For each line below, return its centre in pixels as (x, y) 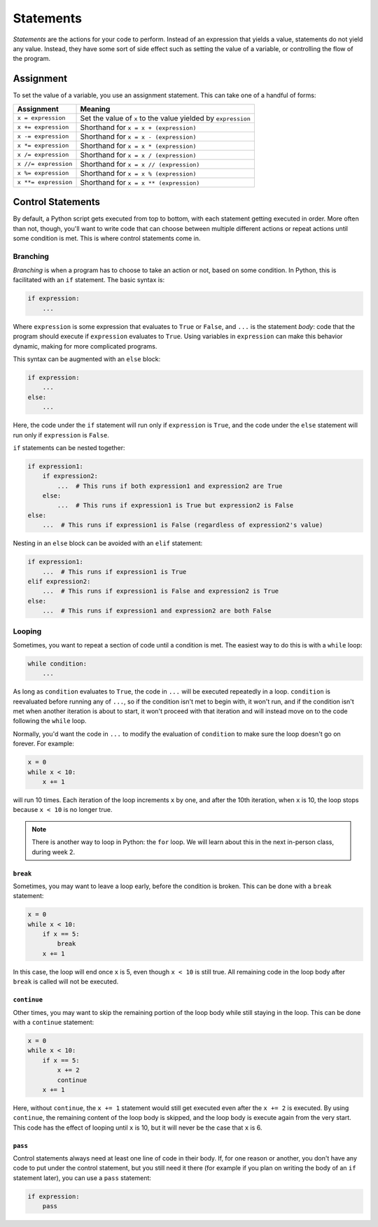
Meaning (95, 108)
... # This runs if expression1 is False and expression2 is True (161, 591)
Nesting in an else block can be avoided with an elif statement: (108, 543)
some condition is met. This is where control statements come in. (107, 238)
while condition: (57, 664)
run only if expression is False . (61, 435)
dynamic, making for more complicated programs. (85, 346)
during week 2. (54, 852)
